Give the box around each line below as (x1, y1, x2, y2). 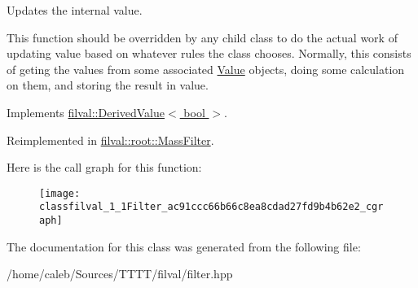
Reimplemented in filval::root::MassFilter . (7, 131, 214, 148)
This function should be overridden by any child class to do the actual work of (7, 28, 398, 46)
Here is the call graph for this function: (7, 159, 202, 176)
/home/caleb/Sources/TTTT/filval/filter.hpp (7, 265, 233, 282)
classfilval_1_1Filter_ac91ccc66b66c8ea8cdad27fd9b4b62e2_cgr (39, 201, 384, 213)
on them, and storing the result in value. (7, 76, 209, 94)
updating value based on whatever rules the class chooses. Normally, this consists (7, 45, 411, 62)
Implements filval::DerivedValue (7, 103, 165, 120)
